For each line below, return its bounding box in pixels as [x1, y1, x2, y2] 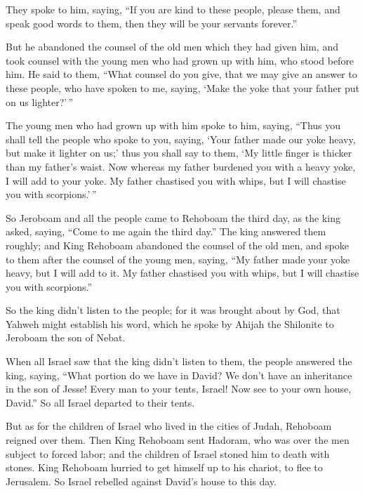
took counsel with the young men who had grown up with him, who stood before [6, 53, 354, 67]
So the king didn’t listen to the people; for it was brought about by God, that [6, 303, 340, 317]
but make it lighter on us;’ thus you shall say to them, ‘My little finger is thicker [6, 145, 352, 160]
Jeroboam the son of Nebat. [6, 330, 126, 345]
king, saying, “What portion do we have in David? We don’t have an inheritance [6, 367, 352, 382]
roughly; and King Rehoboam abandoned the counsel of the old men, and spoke [6, 237, 349, 252]
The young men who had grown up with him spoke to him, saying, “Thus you [6, 118, 341, 133]
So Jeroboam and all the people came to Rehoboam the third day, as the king [6, 210, 340, 225]
